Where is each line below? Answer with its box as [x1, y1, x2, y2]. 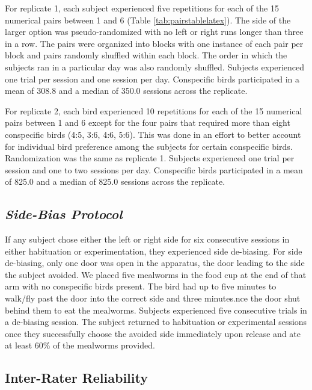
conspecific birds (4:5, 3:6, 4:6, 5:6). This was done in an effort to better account [5, 128, 301, 140]
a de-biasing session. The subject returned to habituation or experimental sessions [5, 315, 307, 328]
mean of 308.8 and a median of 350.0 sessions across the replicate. [5, 84, 248, 97]
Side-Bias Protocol [5, 205, 123, 223]
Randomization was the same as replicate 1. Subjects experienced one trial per [5, 152, 295, 164]
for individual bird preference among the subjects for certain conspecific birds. [5, 140, 293, 152]
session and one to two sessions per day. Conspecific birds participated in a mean [5, 163, 303, 176]
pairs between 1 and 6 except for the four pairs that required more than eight [5, 116, 290, 129]
